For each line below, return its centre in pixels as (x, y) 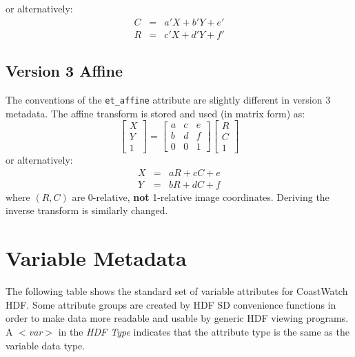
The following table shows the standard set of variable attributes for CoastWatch (177, 291)
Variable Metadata (96, 258)
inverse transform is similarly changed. (87, 210)
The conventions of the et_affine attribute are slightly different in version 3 (168, 99)
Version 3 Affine (64, 71)
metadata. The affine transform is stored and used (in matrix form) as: (155, 113)
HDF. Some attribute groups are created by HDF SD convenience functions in (171, 304)
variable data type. (45, 345)
